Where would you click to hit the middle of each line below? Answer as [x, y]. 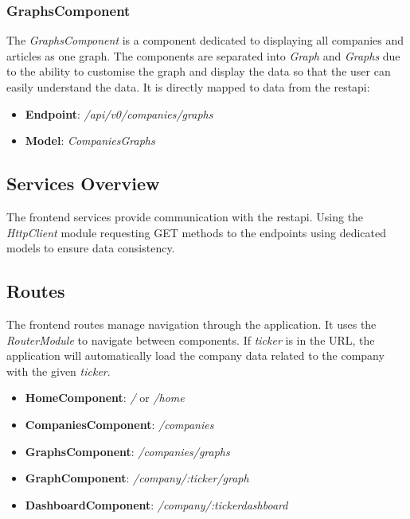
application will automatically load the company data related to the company [195, 355]
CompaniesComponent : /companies [119, 424]
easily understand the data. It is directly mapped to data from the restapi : [188, 87]
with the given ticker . [59, 371]
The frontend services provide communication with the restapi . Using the [185, 216]
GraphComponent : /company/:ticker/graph [137, 478]
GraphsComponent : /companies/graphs [127, 451]
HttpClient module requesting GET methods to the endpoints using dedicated [196, 232]
